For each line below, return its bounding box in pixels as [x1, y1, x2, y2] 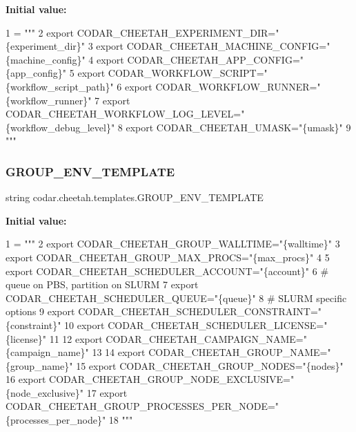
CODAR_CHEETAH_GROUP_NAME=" [148, 345, 331, 359]
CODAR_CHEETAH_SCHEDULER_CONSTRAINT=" [78, 304, 322, 319]
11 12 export [49, 331, 103, 346]
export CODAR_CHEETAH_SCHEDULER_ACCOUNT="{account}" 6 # [6, 263, 329, 278]
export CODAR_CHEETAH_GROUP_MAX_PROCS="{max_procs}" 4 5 [6, 250, 330, 264]
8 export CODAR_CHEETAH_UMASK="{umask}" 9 [117, 120, 351, 134]
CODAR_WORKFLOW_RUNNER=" [155, 79, 321, 93]
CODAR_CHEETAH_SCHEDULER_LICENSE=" [108, 317, 328, 332]
